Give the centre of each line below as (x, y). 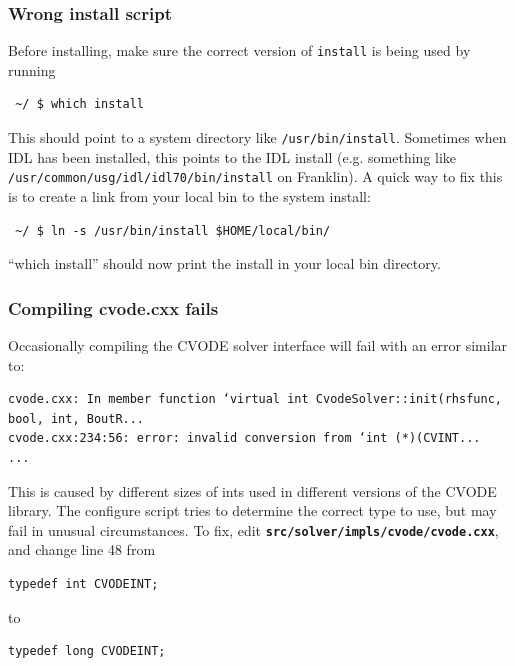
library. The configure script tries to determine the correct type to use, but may (252, 510)
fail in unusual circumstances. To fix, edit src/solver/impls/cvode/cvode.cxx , (253, 529)
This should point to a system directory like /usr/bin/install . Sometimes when (257, 137)
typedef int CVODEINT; (83, 583)
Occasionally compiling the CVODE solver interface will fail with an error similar (258, 344)
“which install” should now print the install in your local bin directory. (224, 263)
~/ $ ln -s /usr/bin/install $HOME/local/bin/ (173, 230)
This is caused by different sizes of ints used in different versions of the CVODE (252, 490)
